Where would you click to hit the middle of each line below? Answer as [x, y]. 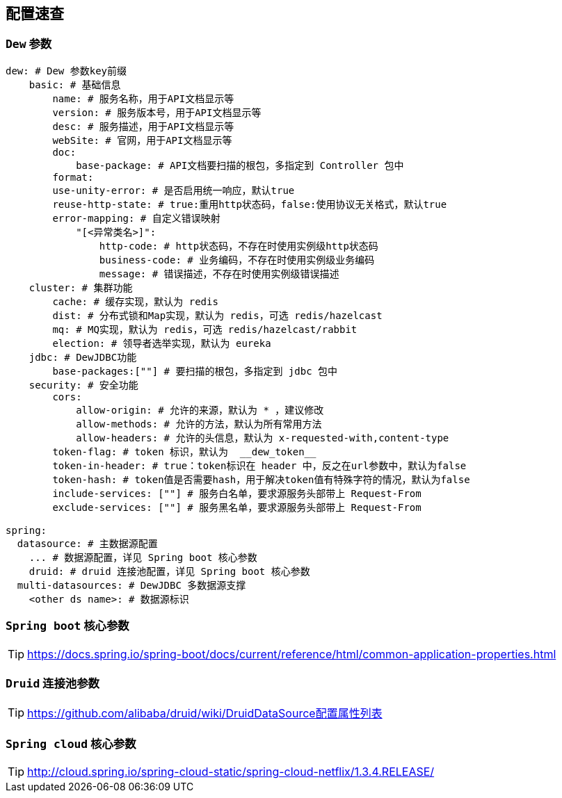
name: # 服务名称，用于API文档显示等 [143, 98]
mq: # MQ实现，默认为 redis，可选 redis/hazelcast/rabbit [205, 329]
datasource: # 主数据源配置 [87, 543]
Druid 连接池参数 [53, 683]
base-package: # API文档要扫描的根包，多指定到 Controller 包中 [240, 165]
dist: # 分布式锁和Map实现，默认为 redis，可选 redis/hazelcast [217, 315]
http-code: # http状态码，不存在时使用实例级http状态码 [239, 246]
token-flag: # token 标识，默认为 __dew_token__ [184, 451]
